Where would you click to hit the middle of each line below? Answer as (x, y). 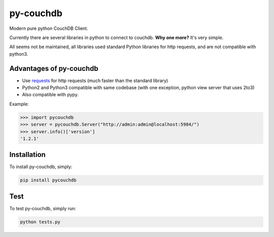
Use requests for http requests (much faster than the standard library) (95, 81)
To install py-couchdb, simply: (41, 167)
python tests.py (40, 222)
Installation (27, 155)
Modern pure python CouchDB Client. (49, 28)
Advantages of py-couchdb (54, 68)
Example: (19, 104)
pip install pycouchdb (48, 180)
